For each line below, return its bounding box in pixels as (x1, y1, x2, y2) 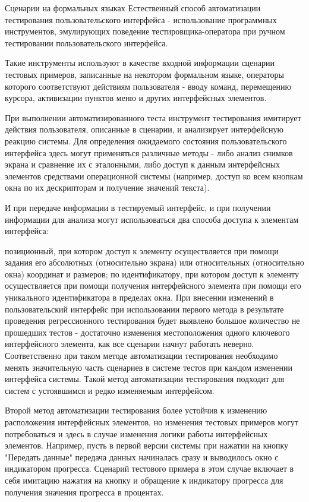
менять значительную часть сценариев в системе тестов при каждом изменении (5, 361, 292, 373)
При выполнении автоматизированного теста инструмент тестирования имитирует (5, 111, 301, 124)
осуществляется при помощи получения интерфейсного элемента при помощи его (5, 279, 301, 292)
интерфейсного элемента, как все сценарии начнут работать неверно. (5, 337, 254, 350)
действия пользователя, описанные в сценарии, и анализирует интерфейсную (5, 123, 283, 135)
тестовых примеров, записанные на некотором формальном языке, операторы (5, 68, 284, 80)
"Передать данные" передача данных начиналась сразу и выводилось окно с (5, 450, 279, 463)
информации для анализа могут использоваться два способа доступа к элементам (5, 213, 299, 225)
